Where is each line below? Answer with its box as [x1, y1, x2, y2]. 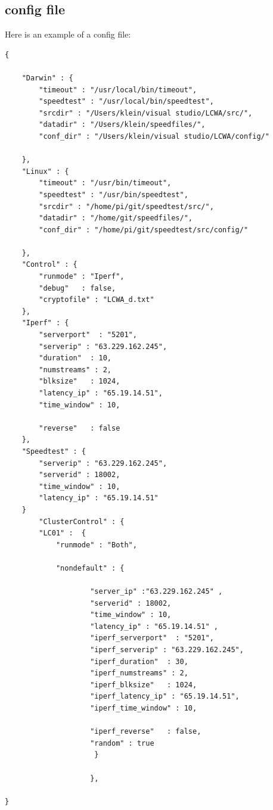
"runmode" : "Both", [55, 540, 137, 549]
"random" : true [90, 739, 154, 747]
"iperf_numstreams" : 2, [90, 669, 188, 678]
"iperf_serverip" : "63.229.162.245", [90, 646, 244, 655]
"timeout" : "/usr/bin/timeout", [39, 179, 172, 188]
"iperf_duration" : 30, [90, 657, 188, 666]
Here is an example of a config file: [5, 28, 131, 40]
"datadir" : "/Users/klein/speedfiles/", [39, 120, 206, 129]
